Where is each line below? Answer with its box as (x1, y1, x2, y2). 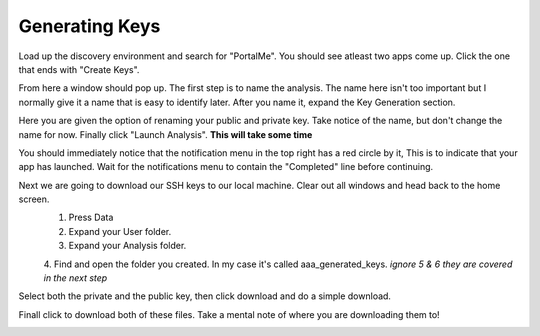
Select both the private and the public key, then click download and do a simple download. (18, 290, 392, 302)
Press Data (68, 211, 114, 224)
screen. (18, 193, 50, 205)
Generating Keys (18, 15, 161, 37)
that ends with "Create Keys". (18, 63, 140, 75)
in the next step (43, 272, 108, 284)
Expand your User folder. (68, 225, 172, 237)
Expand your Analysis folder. (68, 240, 187, 252)
